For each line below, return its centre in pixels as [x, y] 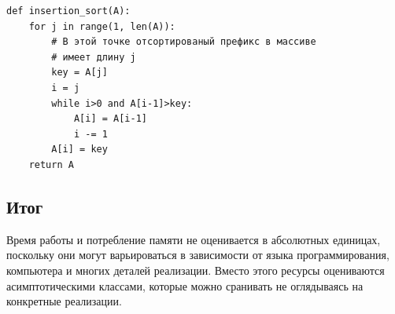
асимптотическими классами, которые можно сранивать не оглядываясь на [185, 285]
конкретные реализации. [64, 301]
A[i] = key [79, 150]
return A [51, 164]
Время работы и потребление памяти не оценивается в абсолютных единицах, [194, 239]
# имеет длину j [94, 57]
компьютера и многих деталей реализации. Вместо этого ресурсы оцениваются [196, 270]
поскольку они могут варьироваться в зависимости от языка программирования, [198, 255]
